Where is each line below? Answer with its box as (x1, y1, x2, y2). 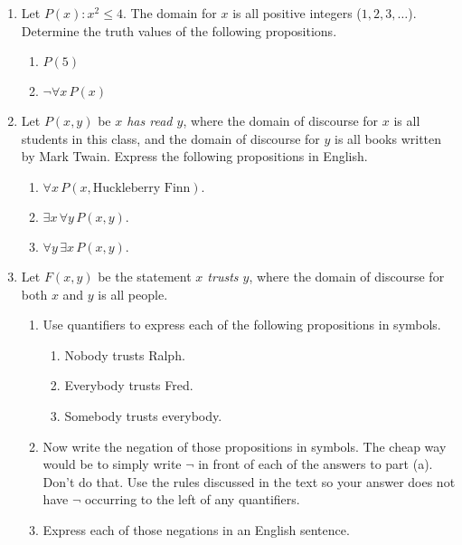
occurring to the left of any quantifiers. (84, 490, 300, 509)
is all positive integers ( (232, 4, 362, 22)
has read (127, 111, 173, 130)
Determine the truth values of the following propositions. (21, 21, 337, 40)
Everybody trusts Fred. (64, 376, 193, 395)
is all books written (335, 129, 442, 148)
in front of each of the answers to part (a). (198, 454, 433, 473)
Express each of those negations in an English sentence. (42, 520, 350, 539)
